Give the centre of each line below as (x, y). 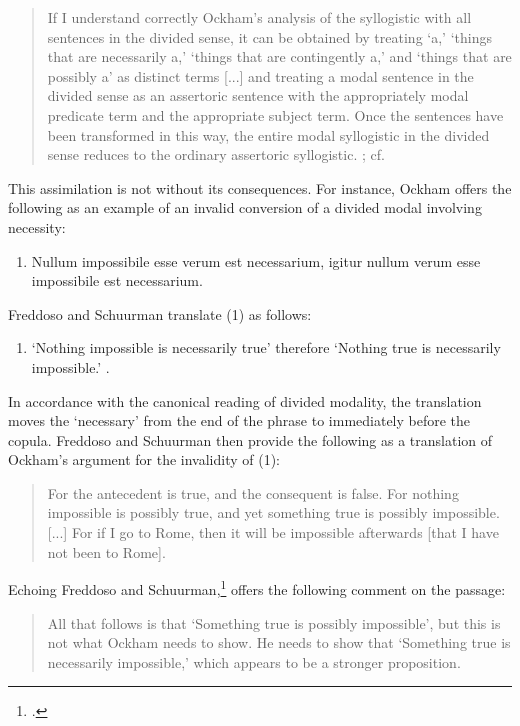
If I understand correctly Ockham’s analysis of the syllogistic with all (259, 17)
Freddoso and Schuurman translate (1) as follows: (160, 313)
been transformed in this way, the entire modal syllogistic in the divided (268, 134)
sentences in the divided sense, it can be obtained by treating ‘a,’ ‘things (269, 36)
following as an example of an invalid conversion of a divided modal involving (245, 207)
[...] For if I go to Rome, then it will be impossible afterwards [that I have (273, 532)
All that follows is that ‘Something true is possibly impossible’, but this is (274, 622)
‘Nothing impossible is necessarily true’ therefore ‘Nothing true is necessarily (266, 347)
